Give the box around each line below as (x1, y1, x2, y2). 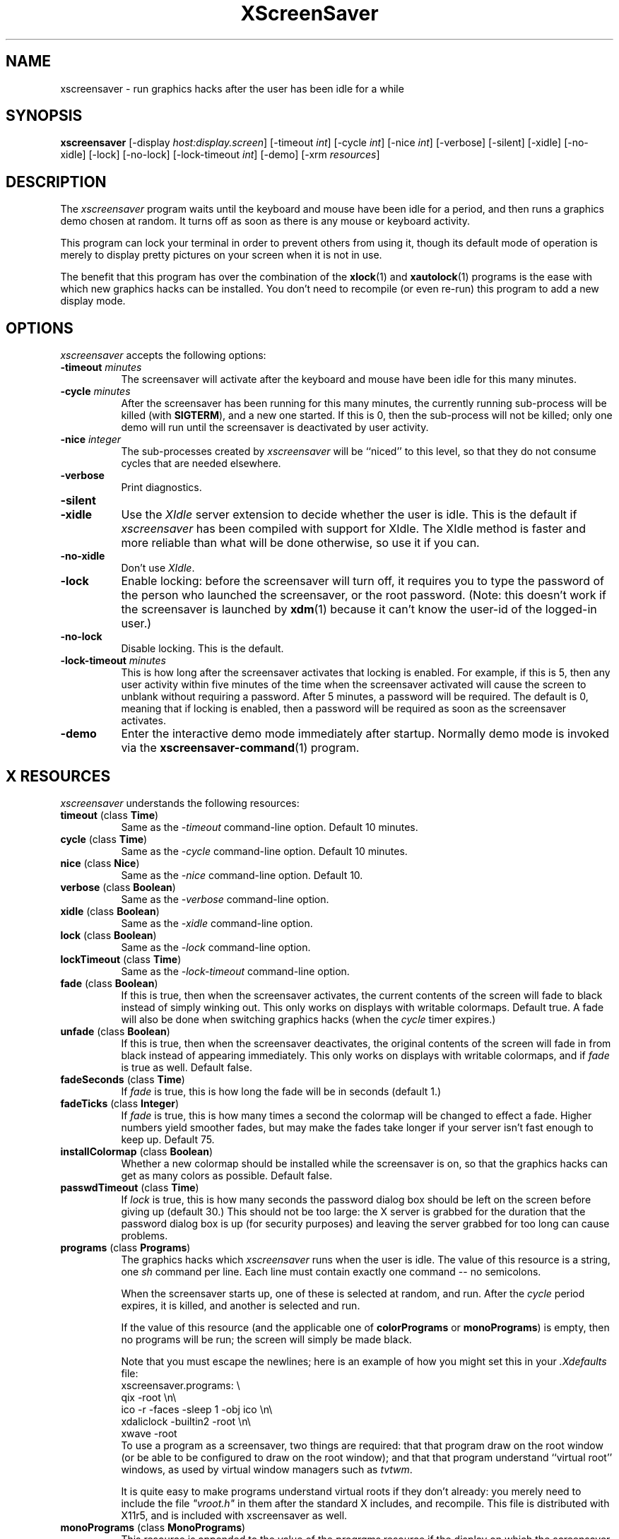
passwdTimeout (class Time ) (60, 1181, 199, 1193)
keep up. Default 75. (121, 1133, 215, 1145)
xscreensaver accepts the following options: (60, 349, 266, 362)
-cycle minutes (60, 385, 131, 398)
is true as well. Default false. (121, 1061, 252, 1073)
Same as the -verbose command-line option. (121, 892, 329, 905)
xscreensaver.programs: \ (121, 1379, 240, 1391)
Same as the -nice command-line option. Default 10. (121, 868, 363, 881)
